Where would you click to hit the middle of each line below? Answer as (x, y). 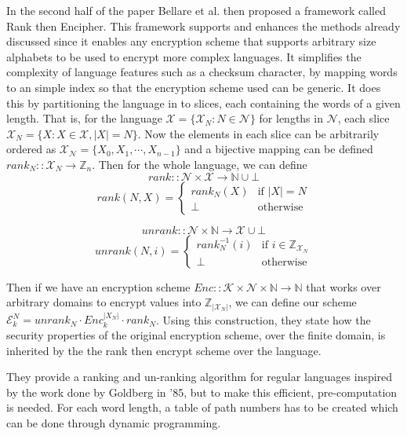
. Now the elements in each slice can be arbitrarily (258, 133)
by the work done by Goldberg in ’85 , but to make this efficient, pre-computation (202, 392)
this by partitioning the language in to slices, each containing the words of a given (203, 103)
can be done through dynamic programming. (114, 423)
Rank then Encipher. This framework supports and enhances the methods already (203, 26)
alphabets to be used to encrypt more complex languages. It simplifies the (184, 56)
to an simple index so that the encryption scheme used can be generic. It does (194, 87)
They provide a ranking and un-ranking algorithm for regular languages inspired (200, 377)
